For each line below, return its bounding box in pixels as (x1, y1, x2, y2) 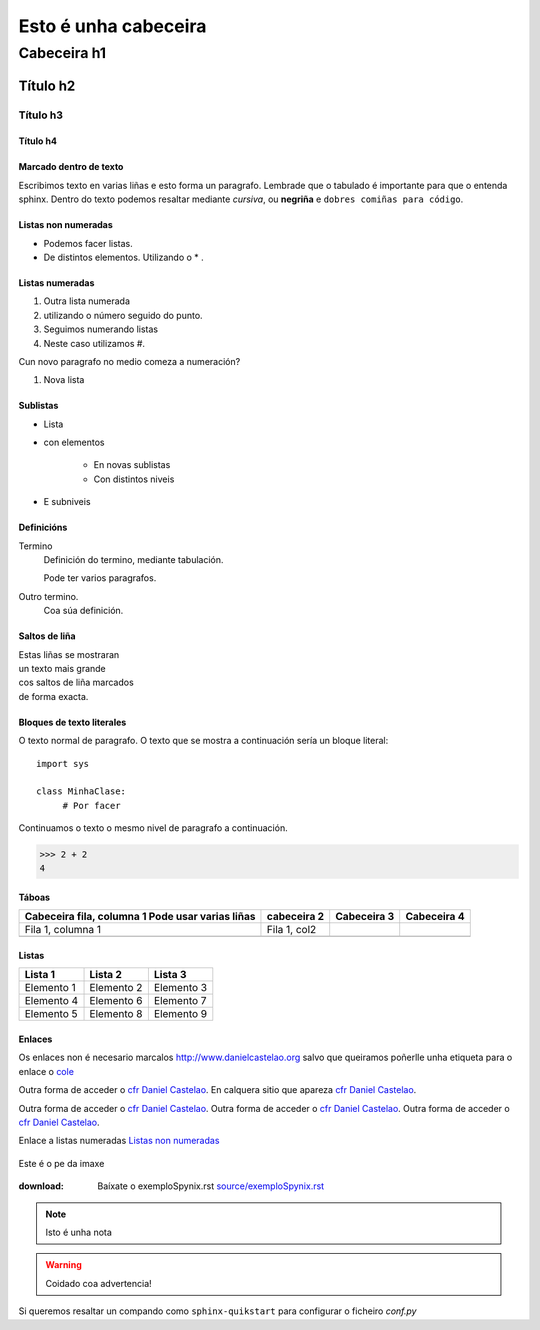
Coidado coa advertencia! (45, 1277, 152, 1289)
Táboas (18, 891, 50, 904)
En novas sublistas (93, 459, 171, 471)
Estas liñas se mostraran (18, 648, 120, 660)
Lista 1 (24, 968, 55, 982)
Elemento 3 (153, 981, 208, 995)
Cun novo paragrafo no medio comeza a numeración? (18, 355, 241, 367)
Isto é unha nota (45, 1226, 112, 1238)
